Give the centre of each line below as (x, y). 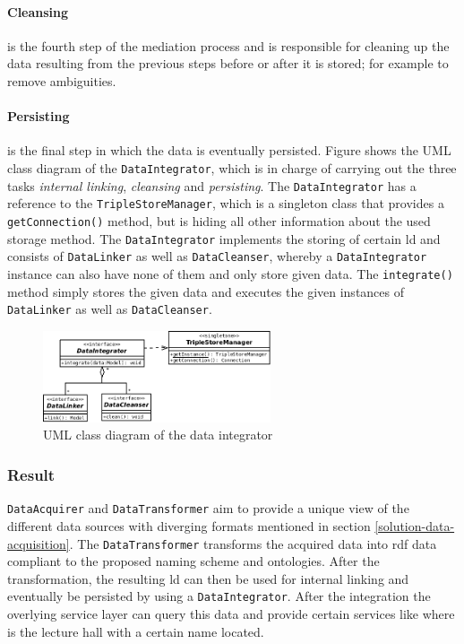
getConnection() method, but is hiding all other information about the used (219, 220)
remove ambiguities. (62, 80)
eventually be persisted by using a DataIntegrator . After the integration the (219, 596)
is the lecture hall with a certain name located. (136, 631)
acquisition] (39, 543)
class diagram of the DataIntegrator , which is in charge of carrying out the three (232, 167)
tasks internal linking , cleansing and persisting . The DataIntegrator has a (212, 185)
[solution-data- (415, 525)
